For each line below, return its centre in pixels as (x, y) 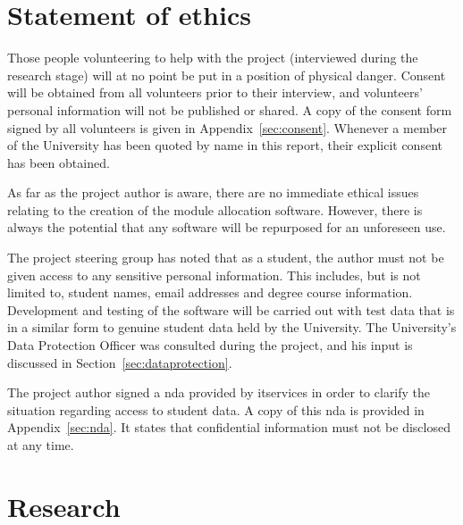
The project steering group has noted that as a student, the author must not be (226, 258)
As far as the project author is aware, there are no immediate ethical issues (213, 192)
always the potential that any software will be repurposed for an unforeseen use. (227, 227)
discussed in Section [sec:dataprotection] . (120, 362)
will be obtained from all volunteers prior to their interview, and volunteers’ (215, 92)
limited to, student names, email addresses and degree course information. (210, 292)
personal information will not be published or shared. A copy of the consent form (230, 109)
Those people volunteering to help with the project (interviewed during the (213, 58)
